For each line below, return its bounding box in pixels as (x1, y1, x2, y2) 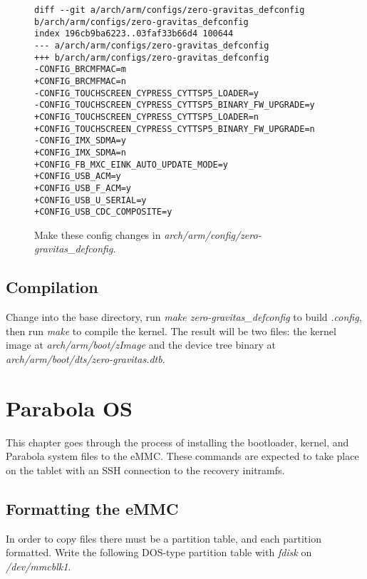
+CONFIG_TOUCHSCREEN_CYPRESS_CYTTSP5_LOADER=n (34, 111, 259, 122)
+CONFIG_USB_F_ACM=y (34, 183, 132, 193)
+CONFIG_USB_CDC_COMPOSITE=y (34, 207, 172, 217)
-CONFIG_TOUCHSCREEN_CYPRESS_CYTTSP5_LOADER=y (34, 88, 259, 98)
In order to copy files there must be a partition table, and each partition (6, 531, 321, 545)
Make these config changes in (34, 227, 161, 242)
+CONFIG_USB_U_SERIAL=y (34, 195, 147, 205)
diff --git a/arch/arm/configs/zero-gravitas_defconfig (34, 5, 305, 15)
